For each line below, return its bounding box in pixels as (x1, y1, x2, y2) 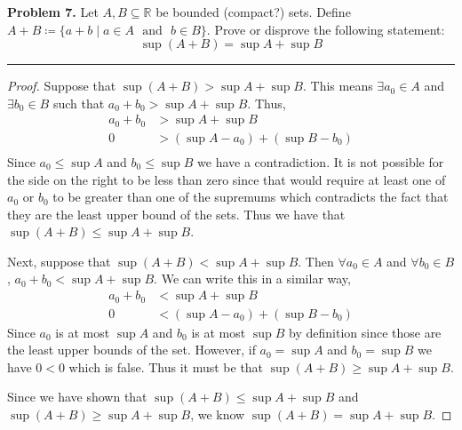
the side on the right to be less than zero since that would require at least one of (7, 170, 446, 188)
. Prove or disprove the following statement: (206, 20, 445, 38)
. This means (303, 76, 373, 95)
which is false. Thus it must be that (68, 357, 264, 376)
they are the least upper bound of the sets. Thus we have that (7, 204, 346, 223)
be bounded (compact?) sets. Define (155, 3, 351, 20)
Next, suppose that (7, 251, 111, 270)
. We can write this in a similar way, (154, 269, 351, 288)
